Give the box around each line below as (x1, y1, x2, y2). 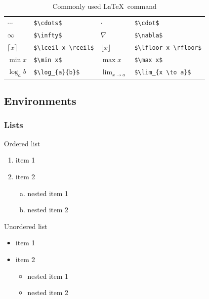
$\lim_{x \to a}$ (134, 69, 191, 76)
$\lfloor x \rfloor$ (134, 44, 202, 51)
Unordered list (4, 221, 47, 231)
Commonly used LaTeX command (52, 1, 157, 11)
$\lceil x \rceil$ (34, 44, 94, 51)
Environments (4, 93, 77, 108)
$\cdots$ (34, 19, 62, 27)
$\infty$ (34, 32, 62, 39)
